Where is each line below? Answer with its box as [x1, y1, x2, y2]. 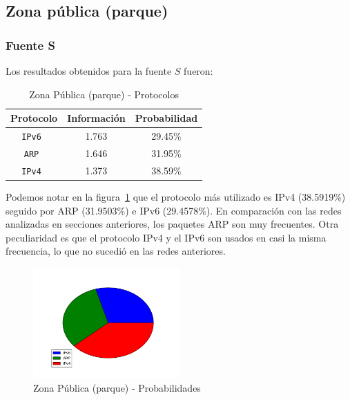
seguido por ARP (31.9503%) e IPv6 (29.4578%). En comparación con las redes [6, 203, 342, 217]
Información [67, 111, 126, 125]
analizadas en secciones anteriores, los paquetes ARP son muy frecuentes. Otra [6, 217, 339, 231]
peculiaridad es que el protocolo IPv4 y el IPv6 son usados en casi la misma [6, 230, 327, 244]
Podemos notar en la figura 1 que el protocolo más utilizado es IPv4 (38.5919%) [6, 190, 346, 203]
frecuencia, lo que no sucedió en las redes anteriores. [6, 244, 226, 258]
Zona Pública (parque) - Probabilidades [33, 380, 201, 394]
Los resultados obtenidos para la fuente [6, 64, 172, 78]
